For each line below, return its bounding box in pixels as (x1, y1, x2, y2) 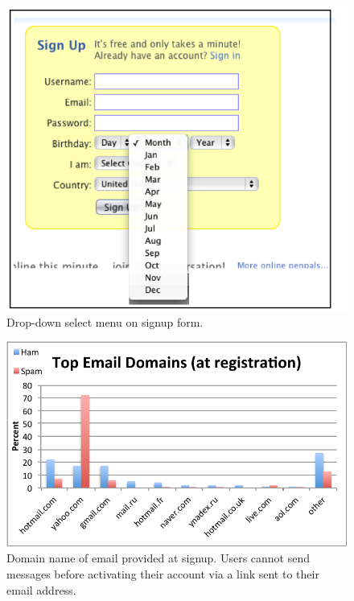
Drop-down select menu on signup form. (6, 313, 204, 330)
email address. (6, 581, 76, 598)
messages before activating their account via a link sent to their (6, 565, 319, 582)
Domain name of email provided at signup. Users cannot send (6, 550, 311, 566)
